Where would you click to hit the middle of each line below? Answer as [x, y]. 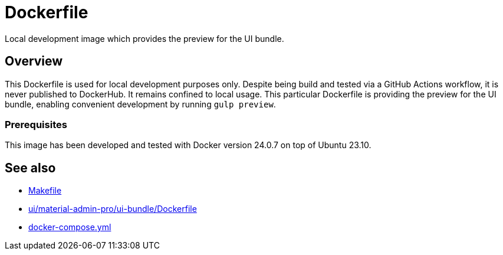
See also [30, 168]
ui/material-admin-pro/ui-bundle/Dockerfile [113, 209]
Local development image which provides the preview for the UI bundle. [144, 38]
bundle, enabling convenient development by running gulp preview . [140, 104]
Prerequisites [36, 124]
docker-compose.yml [70, 227]
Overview [34, 61]
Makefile [45, 191]
